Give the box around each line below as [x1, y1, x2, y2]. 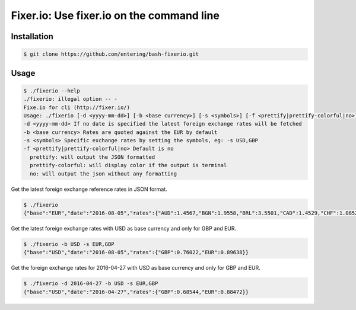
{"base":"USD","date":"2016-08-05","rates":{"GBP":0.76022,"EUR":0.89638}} [23, 249, 249, 256]
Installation [11, 31, 53, 41]
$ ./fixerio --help [23, 87, 80, 94]
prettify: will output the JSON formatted [30, 154, 155, 160]
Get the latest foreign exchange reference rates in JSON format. [11, 186, 167, 193]
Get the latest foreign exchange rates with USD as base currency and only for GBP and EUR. [11, 225, 237, 232]
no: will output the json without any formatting [30, 170, 177, 177]
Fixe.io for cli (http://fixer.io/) [23, 104, 131, 111]
